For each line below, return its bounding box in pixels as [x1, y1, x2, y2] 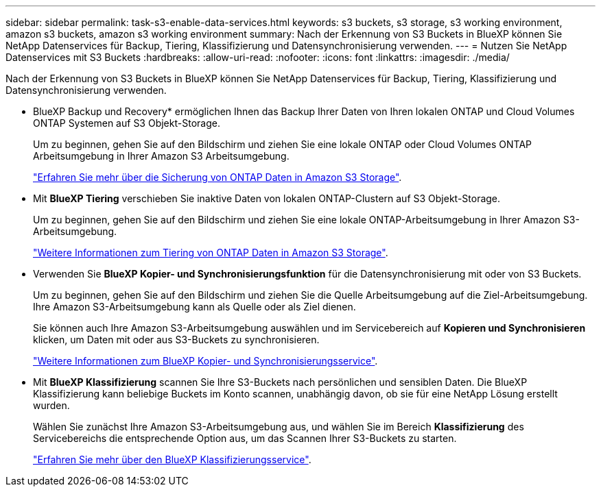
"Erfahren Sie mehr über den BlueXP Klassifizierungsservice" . [33, 454, 311, 465]
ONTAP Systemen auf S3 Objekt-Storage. [33, 117, 220, 129]
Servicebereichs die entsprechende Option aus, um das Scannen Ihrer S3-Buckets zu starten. [33, 432, 457, 444]
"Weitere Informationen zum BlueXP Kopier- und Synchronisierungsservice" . [33, 355, 378, 367]
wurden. [33, 399, 70, 411]
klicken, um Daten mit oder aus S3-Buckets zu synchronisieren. [33, 334, 320, 345]
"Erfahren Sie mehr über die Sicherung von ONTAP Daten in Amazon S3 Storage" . [33, 171, 402, 183]
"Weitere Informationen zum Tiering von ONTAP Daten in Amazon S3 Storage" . [33, 247, 388, 258]
